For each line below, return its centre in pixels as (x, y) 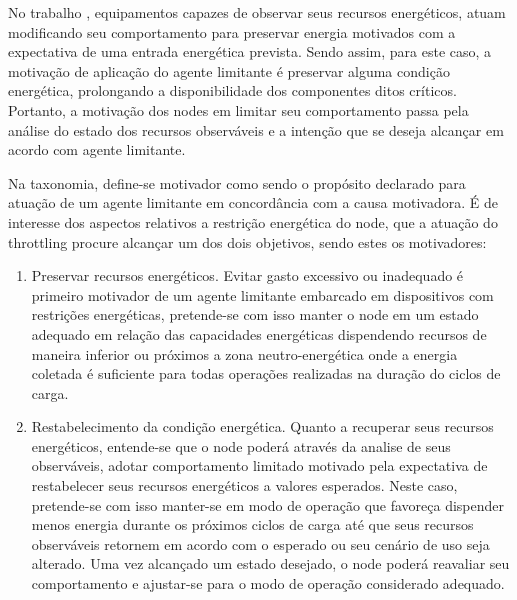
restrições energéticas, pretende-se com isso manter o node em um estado (255, 314)
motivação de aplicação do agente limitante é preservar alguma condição (229, 70)
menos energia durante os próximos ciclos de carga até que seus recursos (252, 524)
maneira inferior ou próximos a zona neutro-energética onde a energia (244, 353)
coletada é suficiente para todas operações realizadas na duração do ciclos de (266, 373)
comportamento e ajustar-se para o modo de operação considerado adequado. (268, 583)
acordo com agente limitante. (97, 149)
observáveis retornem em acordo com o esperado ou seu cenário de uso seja (260, 543)
